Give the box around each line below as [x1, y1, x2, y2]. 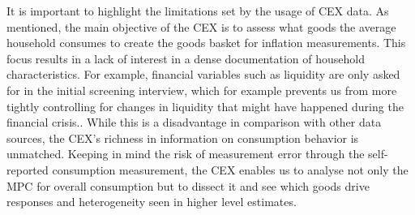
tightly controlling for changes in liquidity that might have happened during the [6, 97, 404, 114]
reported [6, 161, 49, 178]
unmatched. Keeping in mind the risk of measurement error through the [6, 145, 365, 162]
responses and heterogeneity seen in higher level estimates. [6, 193, 297, 210]
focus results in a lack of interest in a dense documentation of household [6, 49, 365, 67]
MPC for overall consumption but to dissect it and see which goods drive [6, 177, 370, 194]
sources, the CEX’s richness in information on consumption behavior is [6, 129, 359, 146]
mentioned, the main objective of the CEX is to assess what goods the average [6, 18, 396, 35]
